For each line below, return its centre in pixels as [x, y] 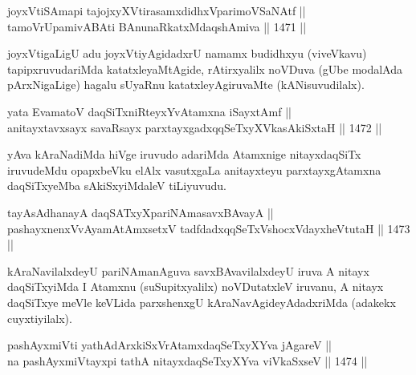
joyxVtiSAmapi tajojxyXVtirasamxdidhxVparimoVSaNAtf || [157, 10]
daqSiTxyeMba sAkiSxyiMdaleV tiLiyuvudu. [117, 185]
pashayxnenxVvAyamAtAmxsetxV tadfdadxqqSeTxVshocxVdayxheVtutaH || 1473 [209, 228]
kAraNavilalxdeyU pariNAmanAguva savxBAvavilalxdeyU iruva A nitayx [188, 270]
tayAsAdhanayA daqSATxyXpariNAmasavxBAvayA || [141, 212]
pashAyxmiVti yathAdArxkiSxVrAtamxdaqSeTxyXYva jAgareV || [169, 345]
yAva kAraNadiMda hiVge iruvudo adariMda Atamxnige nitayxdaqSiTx [184, 154]
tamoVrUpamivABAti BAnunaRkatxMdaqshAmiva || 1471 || [157, 26]
